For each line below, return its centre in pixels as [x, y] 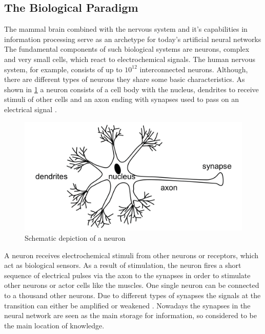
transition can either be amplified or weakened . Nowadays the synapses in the [127, 305]
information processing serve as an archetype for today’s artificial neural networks [133, 39]
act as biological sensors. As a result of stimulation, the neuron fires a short [123, 265]
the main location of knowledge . [54, 325]
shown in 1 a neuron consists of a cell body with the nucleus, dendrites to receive [131, 89]
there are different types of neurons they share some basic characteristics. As [125, 79]
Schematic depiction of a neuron [75, 237]
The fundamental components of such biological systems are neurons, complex [127, 49]
